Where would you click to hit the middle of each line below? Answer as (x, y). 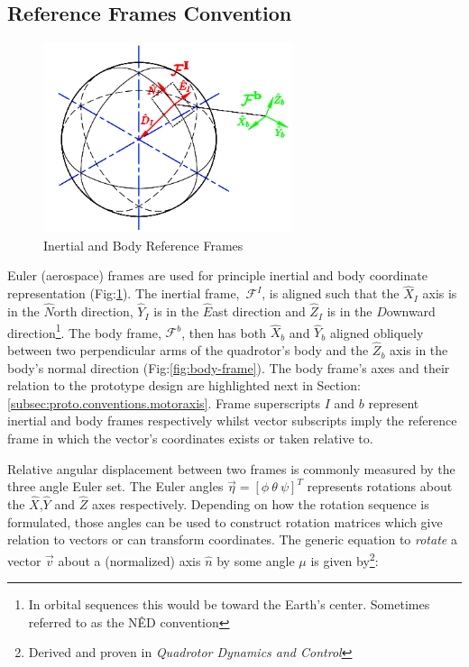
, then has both (224, 332)
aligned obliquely (377, 332)
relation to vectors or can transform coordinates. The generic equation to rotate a (232, 539)
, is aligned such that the (331, 293)
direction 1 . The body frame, (84, 331)
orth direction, (93, 311)
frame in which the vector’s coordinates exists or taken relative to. (190, 439)
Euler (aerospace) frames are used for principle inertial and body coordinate (217, 275)
